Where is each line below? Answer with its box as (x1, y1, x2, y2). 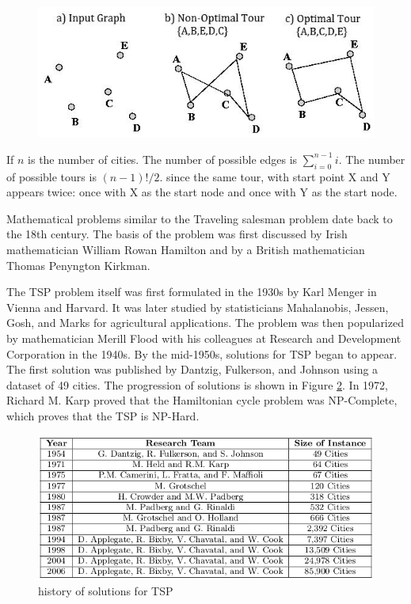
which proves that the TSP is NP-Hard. (6, 407, 200, 424)
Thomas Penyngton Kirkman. (6, 256, 150, 273)
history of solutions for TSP (38, 583, 173, 599)
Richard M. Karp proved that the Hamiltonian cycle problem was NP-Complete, (6, 392, 398, 408)
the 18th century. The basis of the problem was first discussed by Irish (6, 226, 348, 242)
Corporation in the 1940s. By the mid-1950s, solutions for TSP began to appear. (6, 345, 398, 362)
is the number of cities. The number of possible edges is (28, 150, 298, 167)
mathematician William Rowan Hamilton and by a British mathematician (6, 241, 365, 258)
